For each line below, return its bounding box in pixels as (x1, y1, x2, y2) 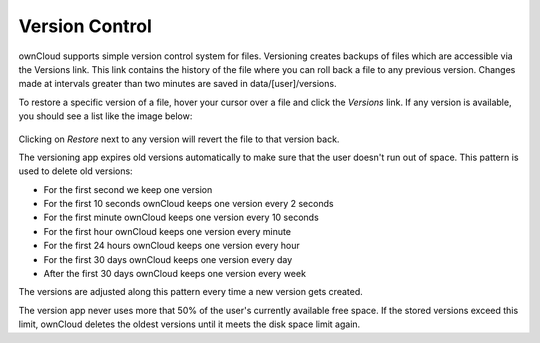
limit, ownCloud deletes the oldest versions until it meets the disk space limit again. (18, 318, 361, 330)
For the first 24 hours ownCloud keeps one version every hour (43, 240, 300, 252)
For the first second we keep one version (43, 183, 213, 195)
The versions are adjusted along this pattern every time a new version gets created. (18, 286, 364, 298)
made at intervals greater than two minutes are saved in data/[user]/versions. (18, 78, 337, 90)
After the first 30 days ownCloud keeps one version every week (43, 268, 307, 280)
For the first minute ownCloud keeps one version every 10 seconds (43, 211, 319, 224)
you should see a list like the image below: (18, 110, 193, 122)
